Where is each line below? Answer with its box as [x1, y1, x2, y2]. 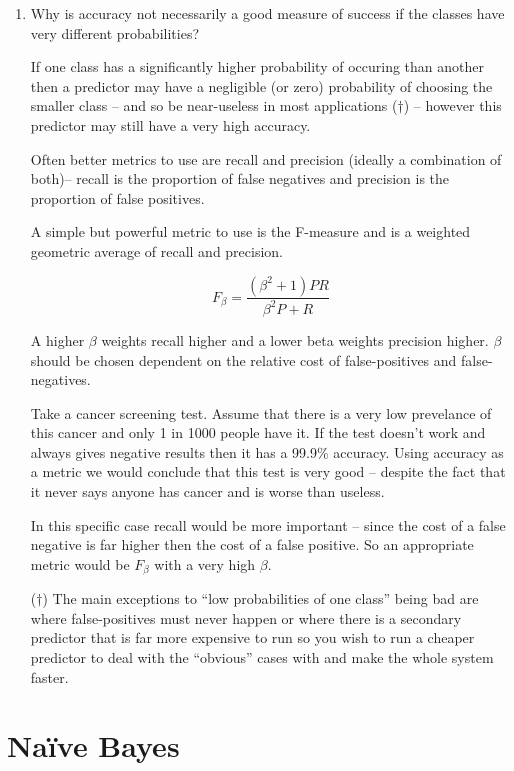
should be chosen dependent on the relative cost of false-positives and [30, 349, 457, 370]
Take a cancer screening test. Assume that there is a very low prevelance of [30, 402, 492, 423]
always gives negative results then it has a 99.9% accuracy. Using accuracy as [30, 441, 504, 462]
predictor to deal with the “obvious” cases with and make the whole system [30, 647, 494, 668]
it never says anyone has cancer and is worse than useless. [30, 481, 385, 502]
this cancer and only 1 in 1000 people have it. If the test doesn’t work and [30, 422, 486, 443]
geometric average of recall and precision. [30, 240, 284, 261]
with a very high [154, 553, 256, 574]
